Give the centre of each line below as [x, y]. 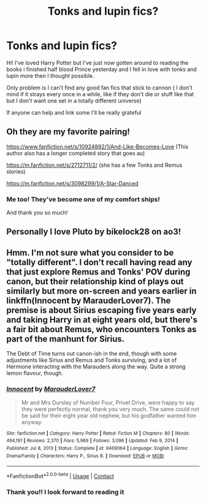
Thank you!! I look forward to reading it [65, 492]
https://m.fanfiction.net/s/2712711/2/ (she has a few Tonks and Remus [94, 165]
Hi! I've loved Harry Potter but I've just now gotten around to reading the [97, 63]
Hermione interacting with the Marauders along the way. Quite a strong [96, 367]
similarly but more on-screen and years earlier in [102, 291]
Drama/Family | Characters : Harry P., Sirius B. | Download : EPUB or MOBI [85, 456]
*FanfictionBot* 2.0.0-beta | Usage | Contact [60, 475]
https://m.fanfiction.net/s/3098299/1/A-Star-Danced [73, 183]
